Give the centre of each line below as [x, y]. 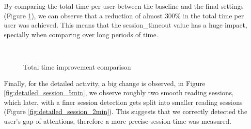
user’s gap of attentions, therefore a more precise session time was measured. [118, 121]
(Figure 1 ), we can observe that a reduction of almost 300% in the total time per [124, 15]
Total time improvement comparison [77, 66]
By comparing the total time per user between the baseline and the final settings [124, 6]
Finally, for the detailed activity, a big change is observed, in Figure [105, 83]
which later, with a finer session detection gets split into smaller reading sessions [123, 102]
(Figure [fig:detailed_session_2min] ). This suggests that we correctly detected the [126, 111]
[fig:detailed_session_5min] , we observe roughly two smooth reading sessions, [119, 93]
